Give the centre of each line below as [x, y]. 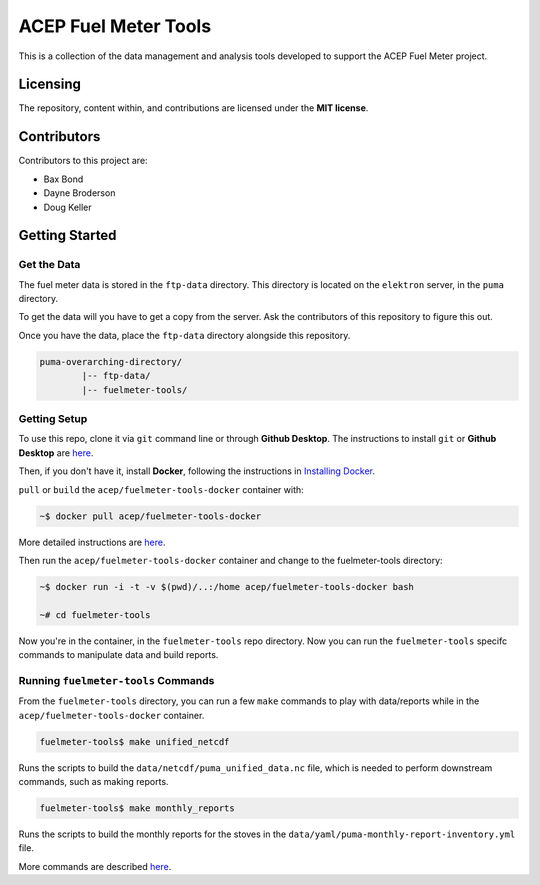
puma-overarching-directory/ [111, 361]
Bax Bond [63, 179]
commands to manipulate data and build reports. [118, 655]
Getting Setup [53, 418]
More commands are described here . [95, 866]
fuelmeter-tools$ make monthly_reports [137, 808]
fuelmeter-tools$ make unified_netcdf [134, 741]
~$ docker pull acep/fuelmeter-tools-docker [150, 516]
